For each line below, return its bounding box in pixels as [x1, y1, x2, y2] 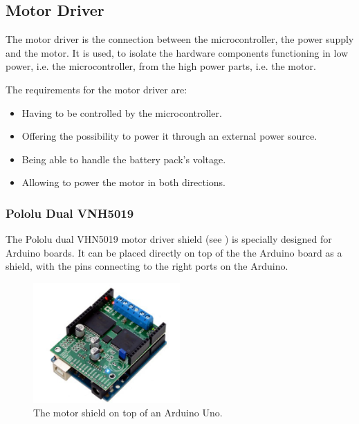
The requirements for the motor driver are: [6, 82, 187, 96]
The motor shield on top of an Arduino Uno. [33, 405, 223, 420]
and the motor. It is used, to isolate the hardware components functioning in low [6, 45, 349, 59]
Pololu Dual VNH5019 [6, 204, 134, 221]
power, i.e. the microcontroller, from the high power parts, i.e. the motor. [6, 59, 316, 73]
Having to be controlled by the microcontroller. [21, 105, 222, 120]
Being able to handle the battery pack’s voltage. [21, 151, 226, 166]
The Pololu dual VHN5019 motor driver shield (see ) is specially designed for [6, 232, 332, 246]
